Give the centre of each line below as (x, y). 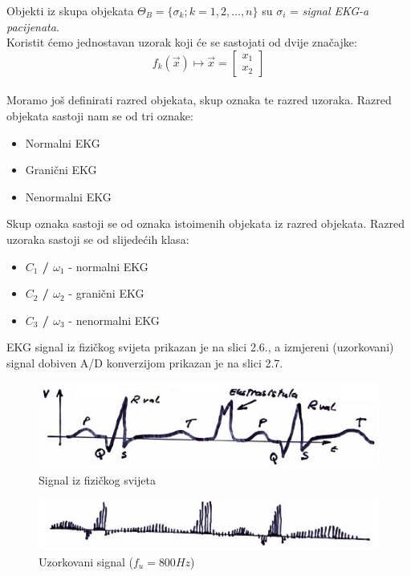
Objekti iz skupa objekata (70, 10)
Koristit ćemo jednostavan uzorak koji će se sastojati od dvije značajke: (182, 42)
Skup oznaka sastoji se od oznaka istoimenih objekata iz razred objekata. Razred (206, 223)
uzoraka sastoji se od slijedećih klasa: (98, 239)
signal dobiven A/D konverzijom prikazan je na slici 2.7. (145, 362)
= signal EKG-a (329, 10)
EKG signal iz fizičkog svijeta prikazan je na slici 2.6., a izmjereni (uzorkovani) (200, 347)
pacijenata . (33, 26)
